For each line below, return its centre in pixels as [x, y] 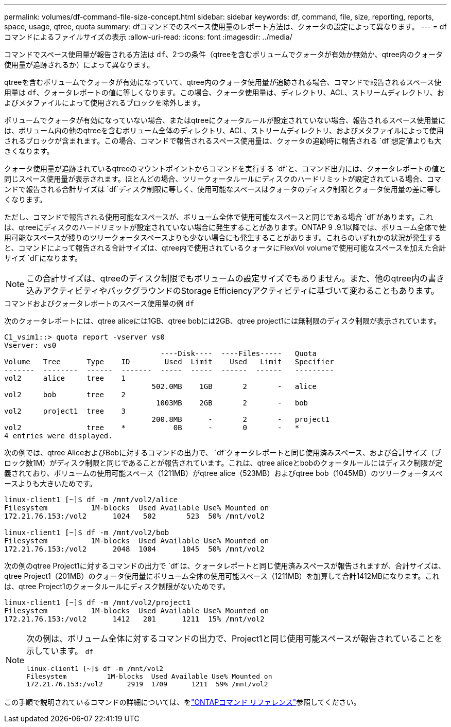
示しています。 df [60, 651]
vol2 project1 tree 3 [65, 411]
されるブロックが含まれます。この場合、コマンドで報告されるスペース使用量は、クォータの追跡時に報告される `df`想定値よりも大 [223, 141]
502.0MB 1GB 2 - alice [234, 386]
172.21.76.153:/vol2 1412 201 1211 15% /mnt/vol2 [134, 619]
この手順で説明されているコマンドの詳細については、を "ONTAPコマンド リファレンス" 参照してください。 [183, 702]
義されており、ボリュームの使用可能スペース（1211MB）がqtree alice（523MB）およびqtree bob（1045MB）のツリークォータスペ [223, 473]
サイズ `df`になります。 [43, 258]
